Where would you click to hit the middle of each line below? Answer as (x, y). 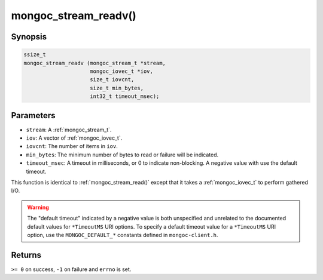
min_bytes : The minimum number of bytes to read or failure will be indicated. (122, 155)
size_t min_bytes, (117, 88)
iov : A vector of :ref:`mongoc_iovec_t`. (74, 138)
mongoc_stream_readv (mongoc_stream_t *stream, (95, 63)
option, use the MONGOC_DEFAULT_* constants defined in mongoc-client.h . (123, 235)
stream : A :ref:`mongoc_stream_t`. (69, 130)
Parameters (33, 116)
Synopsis (29, 37)
